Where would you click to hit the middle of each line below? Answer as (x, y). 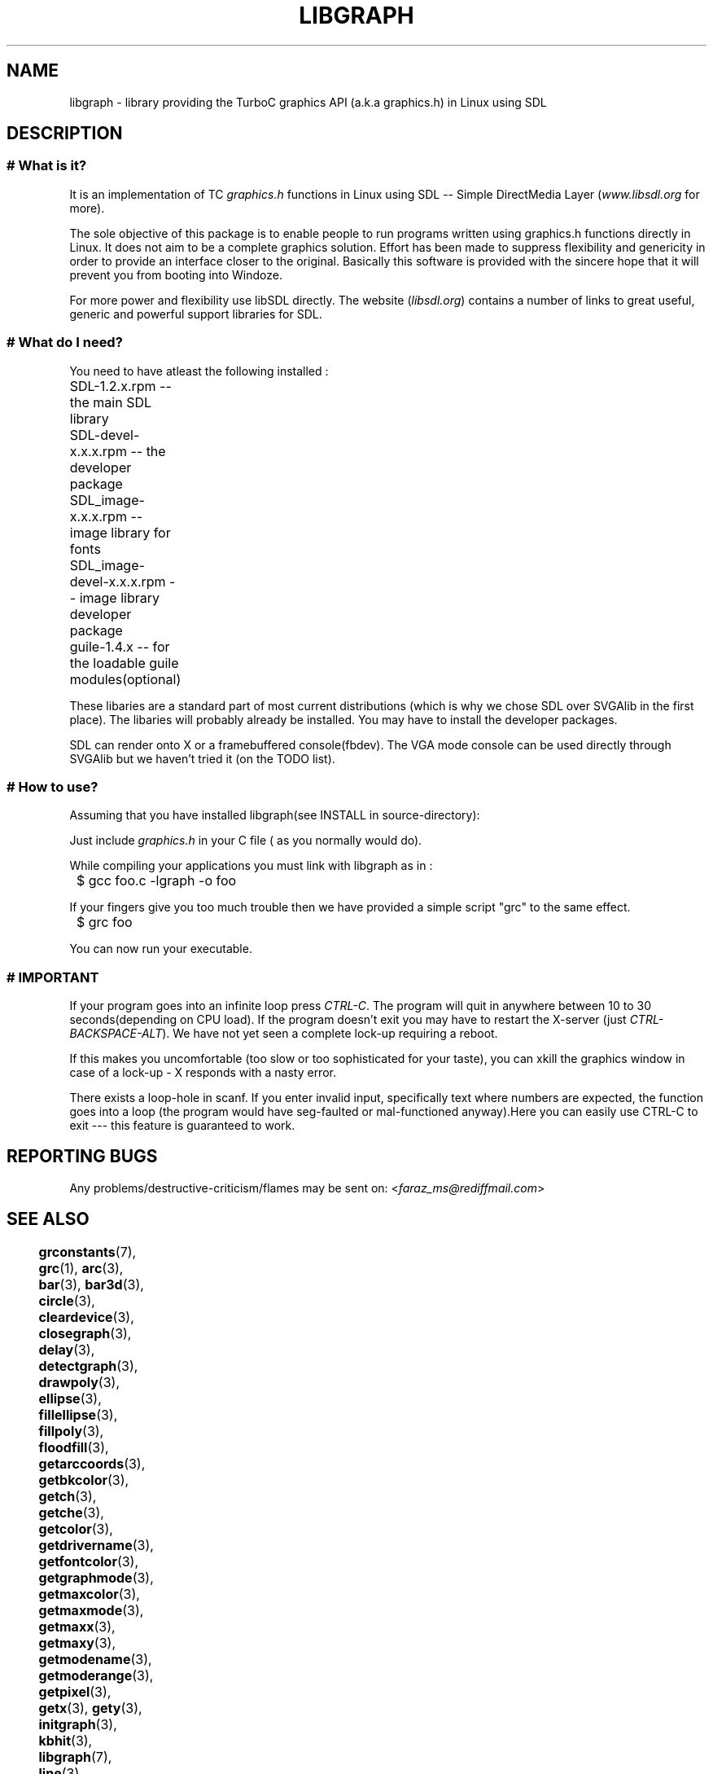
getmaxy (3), (77, 1642)
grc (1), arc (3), (81, 1268)
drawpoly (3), (79, 1382)
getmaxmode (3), (91, 1610)
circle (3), (67, 1300)
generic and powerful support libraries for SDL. (196, 314)
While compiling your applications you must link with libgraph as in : (251, 866)
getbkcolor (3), (84, 1480)
